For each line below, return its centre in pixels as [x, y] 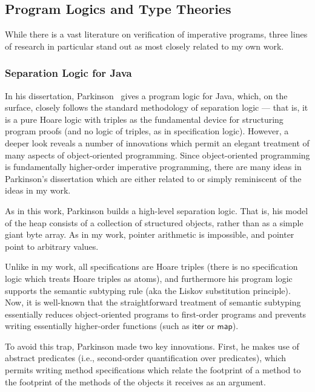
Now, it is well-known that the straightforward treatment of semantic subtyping [153, 302]
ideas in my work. [38, 190]
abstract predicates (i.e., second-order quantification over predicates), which [146, 358]
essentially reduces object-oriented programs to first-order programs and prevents [156, 314]
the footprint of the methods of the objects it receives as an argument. [135, 381]
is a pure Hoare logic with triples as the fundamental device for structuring [144, 119]
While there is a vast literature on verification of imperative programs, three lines [156, 34]
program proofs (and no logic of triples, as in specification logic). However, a [147, 131]
